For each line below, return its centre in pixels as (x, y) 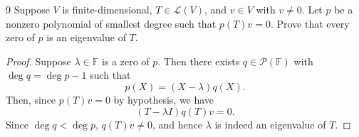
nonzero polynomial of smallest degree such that (111, 23)
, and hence (177, 124)
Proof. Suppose (38, 61)
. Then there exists (199, 61)
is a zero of (125, 61)
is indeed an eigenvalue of (270, 124)
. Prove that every (310, 23)
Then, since (31, 99)
